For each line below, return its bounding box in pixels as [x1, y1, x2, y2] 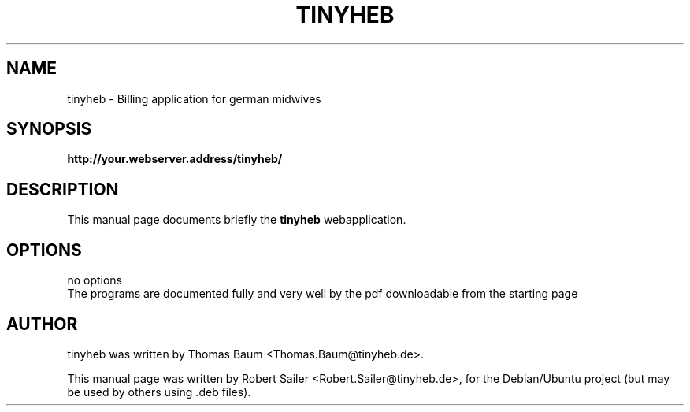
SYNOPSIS [6, 119, 92, 139]
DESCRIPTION [6, 179, 119, 199]
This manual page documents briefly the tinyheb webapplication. [67, 213, 406, 227]
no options [67, 273, 122, 288]
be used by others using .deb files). [67, 384, 251, 399]
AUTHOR [6, 314, 78, 334]
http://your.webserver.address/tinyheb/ [67, 152, 283, 166]
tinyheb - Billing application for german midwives [67, 91, 321, 106]
